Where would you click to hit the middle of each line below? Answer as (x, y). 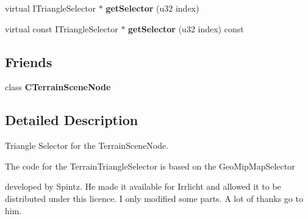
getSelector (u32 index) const (186, 28)
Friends (29, 61)
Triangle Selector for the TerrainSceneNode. (87, 145)
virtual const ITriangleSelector (62, 28)
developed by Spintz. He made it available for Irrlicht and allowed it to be (143, 186)
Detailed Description (72, 120)
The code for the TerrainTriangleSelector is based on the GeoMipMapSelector (150, 166)
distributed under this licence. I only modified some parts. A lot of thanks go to (154, 198)
